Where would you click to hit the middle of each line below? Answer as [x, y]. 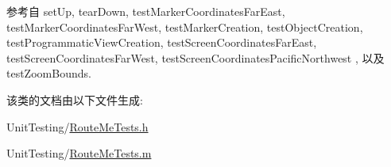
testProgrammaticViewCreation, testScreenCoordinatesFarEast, [162, 42]
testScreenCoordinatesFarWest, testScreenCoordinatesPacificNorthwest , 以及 [195, 57]
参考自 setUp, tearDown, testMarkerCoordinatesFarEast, [146, 11]
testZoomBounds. [49, 73]
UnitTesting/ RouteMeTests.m [79, 153]
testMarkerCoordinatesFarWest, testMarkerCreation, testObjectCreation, [185, 27]
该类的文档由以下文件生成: [75, 99]
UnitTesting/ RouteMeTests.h [77, 126]
